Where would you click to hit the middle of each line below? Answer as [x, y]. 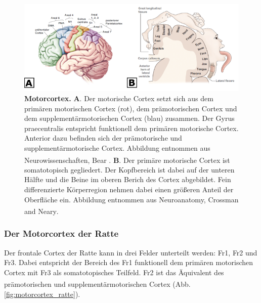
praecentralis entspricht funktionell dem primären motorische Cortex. [132, 128]
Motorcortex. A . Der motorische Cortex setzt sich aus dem [119, 98]
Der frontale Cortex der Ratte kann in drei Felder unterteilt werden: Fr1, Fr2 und [131, 252]
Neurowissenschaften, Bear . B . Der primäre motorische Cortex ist [127, 160]
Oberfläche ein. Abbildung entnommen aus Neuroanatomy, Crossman [132, 199]
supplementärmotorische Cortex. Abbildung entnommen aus [117, 148]
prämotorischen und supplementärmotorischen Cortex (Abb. [97, 284]
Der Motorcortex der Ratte [61, 233]
